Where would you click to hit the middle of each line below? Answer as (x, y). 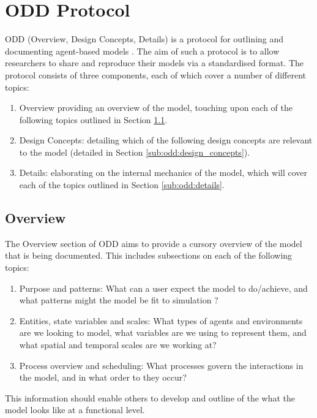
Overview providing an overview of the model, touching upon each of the (156, 108)
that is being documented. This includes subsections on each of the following (149, 255)
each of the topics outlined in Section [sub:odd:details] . (122, 185)
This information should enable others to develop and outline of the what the (150, 397)
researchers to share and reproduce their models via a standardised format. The (155, 63)
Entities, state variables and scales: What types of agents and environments (161, 320)
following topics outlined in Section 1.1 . (93, 119)
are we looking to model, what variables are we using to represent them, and (163, 332)
